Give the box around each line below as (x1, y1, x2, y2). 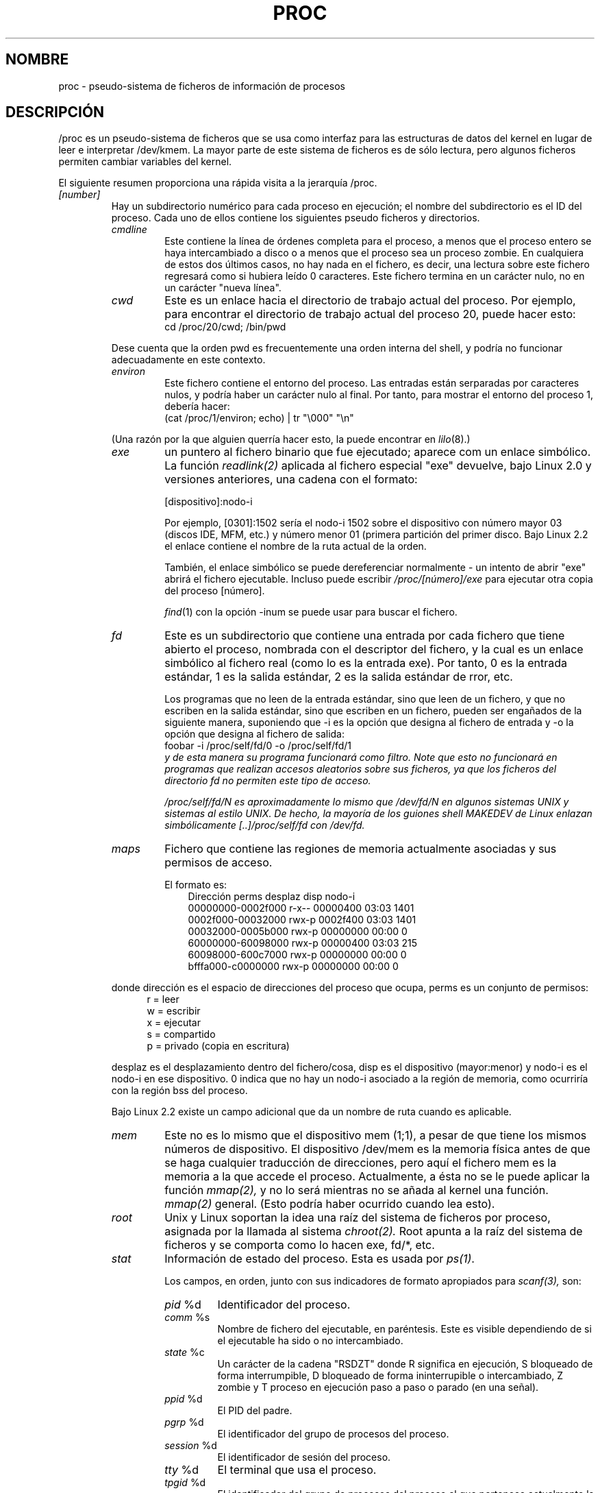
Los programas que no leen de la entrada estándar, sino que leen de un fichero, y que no (164, 693, 566, 705)
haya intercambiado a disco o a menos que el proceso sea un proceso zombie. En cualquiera (164, 247, 584, 259)
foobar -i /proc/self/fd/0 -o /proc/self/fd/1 (164, 740, 352, 752)
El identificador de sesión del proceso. (217, 1451, 391, 1464)
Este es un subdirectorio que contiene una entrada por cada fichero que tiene (164, 629, 565, 643)
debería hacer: (164, 400, 230, 413)
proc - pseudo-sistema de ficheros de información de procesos (58, 80, 345, 92)
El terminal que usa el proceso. (217, 1463, 377, 1477)
